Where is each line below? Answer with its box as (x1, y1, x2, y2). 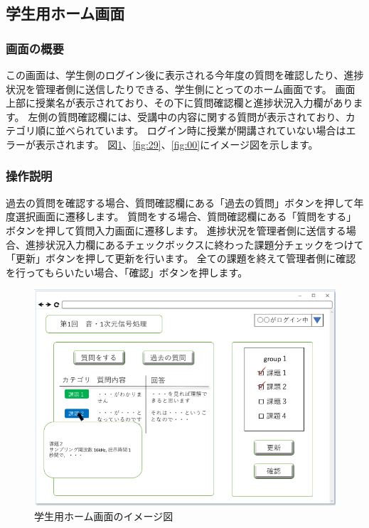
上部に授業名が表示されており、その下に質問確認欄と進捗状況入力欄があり (6, 95, 353, 110)
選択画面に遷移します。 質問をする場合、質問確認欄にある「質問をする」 (15, 209, 357, 224)
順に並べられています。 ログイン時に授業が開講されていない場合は (35, 123, 346, 138)
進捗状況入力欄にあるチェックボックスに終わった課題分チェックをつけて (25, 237, 364, 252)
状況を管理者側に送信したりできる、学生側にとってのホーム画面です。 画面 (6, 81, 355, 96)
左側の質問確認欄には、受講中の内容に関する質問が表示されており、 (28, 109, 346, 124)
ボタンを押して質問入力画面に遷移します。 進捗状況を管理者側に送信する (6, 222, 346, 237)
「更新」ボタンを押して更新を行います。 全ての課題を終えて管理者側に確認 (6, 251, 356, 266)
